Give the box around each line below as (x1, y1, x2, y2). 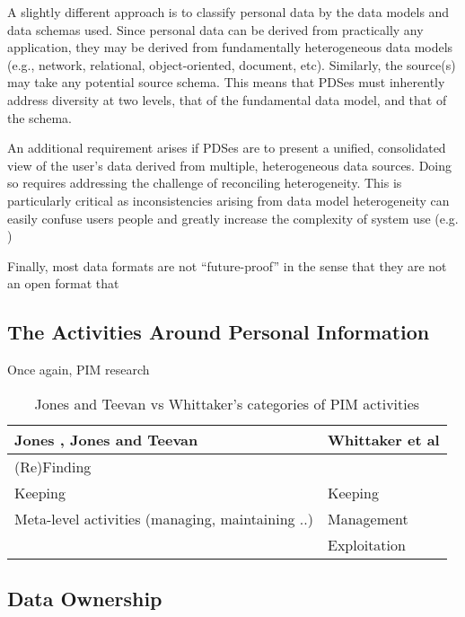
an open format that (7, 274, 119, 293)
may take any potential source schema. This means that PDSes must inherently (7, 73, 445, 92)
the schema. (7, 108, 73, 127)
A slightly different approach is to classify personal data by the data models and (7, 3, 450, 21)
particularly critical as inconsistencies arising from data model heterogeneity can (7, 190, 450, 209)
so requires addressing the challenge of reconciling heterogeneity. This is (7, 173, 402, 192)
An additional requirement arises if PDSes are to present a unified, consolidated (7, 138, 446, 157)
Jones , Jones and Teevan (14, 428, 198, 450)
